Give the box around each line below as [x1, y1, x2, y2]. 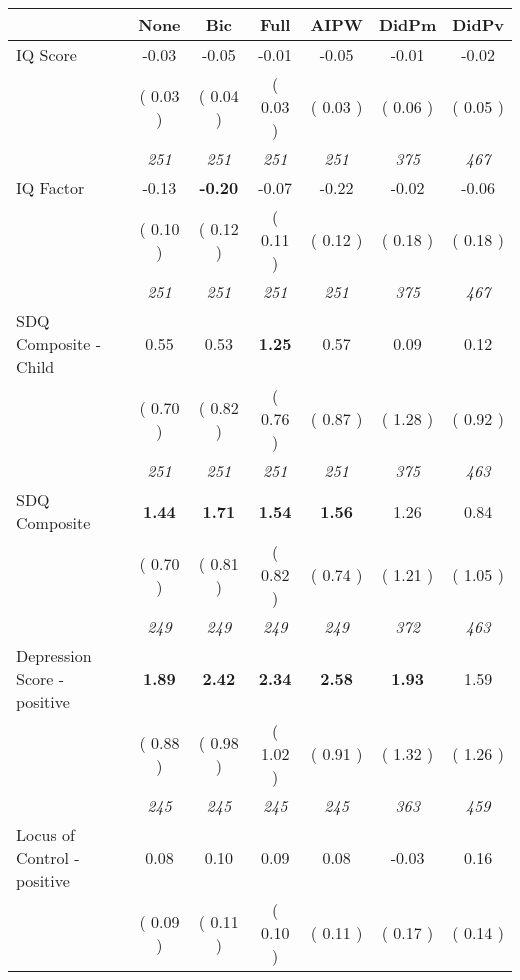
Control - [16, 846, 80, 869]
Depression [16, 644, 92, 667]
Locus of [16, 823, 75, 846]
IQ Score [16, 43, 77, 66]
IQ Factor [16, 176, 85, 199]
